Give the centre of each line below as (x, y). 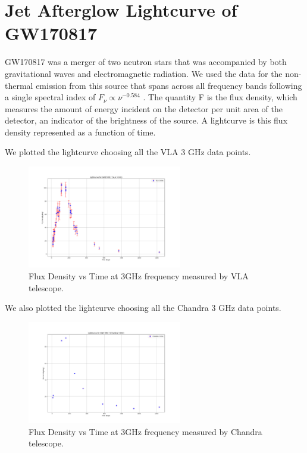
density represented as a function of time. (80, 132)
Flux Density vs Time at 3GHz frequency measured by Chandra (145, 431)
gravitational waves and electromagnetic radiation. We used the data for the (144, 73)
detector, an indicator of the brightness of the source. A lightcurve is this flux (146, 120)
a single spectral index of (50, 97)
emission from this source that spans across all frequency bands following (169, 85)
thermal (19, 85)
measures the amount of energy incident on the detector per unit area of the (144, 108)
